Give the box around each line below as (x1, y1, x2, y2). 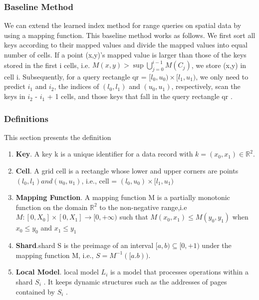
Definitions (4, 112, 48, 124)
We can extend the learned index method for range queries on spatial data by (4, 20, 242, 30)
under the (202, 240, 232, 250)
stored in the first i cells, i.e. (4, 59, 90, 70)
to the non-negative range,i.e (99, 201, 187, 212)
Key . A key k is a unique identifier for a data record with (15, 148, 193, 159)
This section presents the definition (4, 131, 111, 142)
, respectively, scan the (171, 81, 241, 91)
